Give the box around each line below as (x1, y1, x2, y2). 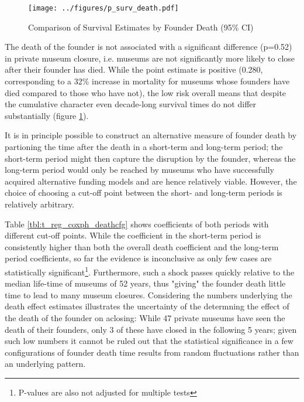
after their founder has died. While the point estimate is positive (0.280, (5, 63, 263, 76)
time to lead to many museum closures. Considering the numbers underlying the (5, 288, 292, 301)
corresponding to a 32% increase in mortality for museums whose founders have (5, 75, 290, 87)
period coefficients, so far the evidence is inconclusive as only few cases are (5, 252, 272, 264)
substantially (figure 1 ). (5, 109, 89, 121)
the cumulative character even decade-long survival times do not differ (5, 98, 256, 110)
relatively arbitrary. (5, 197, 74, 210)
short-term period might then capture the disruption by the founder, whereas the (5, 152, 296, 164)
